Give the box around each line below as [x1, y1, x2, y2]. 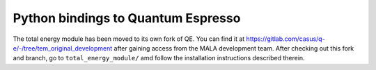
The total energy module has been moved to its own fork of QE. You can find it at [13, 35, 245, 43]
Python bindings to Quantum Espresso [13, 10, 241, 26]
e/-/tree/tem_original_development [13, 44, 113, 52]
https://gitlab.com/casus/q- [246, 35, 325, 43]
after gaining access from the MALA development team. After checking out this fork [113, 44, 354, 52]
